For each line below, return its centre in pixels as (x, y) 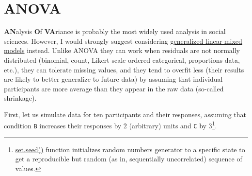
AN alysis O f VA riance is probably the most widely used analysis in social (115, 31)
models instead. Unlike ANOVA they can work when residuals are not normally (122, 50)
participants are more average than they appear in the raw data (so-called (114, 88)
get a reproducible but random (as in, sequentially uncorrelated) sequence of (129, 159)
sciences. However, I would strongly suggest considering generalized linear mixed (123, 41)
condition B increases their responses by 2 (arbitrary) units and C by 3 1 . (110, 125)
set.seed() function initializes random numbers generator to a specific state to (130, 149)
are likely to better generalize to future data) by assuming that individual (113, 79)
